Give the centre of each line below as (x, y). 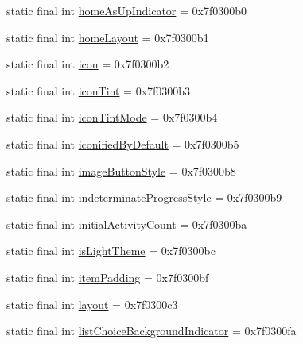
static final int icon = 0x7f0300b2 (88, 64)
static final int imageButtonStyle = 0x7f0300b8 (121, 170)
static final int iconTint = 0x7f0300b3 (99, 90)
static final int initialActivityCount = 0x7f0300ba (127, 224)
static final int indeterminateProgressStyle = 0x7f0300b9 (144, 197)
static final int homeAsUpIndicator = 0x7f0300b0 (127, 10)
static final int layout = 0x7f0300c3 (92, 304)
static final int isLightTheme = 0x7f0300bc (111, 251)
